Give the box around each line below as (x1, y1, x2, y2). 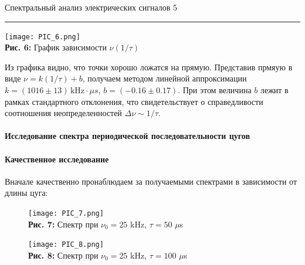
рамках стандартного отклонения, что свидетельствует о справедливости (5, 95, 263, 107)
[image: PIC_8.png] (28, 240, 104, 249)
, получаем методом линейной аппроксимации (82, 72, 247, 84)
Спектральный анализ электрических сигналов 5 (5, 1, 178, 13)
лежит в (260, 84, 289, 96)
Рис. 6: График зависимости (5, 41, 107, 53)
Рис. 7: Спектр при (28, 218, 99, 230)
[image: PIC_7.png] (28, 209, 104, 218)
